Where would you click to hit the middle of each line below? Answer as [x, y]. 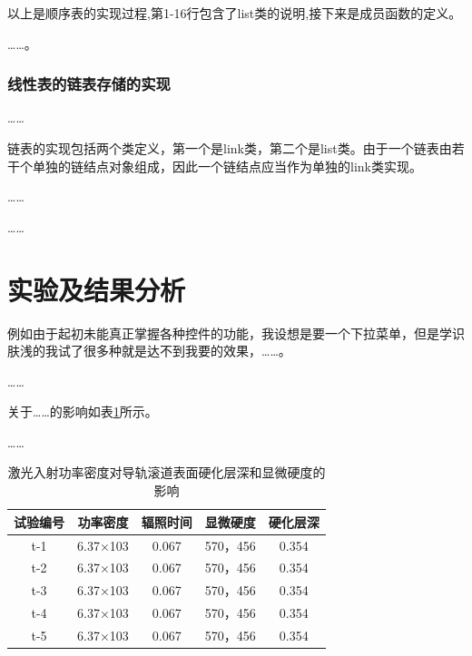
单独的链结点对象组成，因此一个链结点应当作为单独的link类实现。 [227, 166]
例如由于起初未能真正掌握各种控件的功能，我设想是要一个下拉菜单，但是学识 [236, 333]
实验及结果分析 [97, 289]
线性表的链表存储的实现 [89, 84]
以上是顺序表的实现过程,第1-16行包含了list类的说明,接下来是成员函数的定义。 [235, 13]
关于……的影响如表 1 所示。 [83, 411]
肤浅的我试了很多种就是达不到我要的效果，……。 [149, 351]
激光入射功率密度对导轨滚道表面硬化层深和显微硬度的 [167, 472]
